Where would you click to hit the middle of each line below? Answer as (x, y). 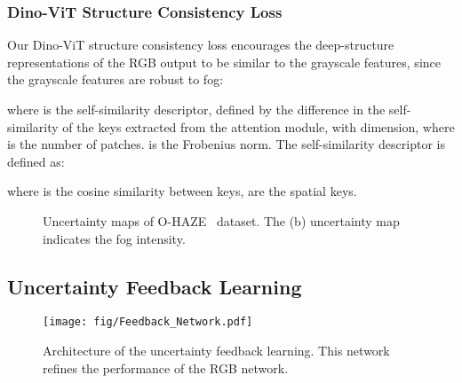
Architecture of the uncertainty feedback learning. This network (216, 351)
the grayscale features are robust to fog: (115, 79)
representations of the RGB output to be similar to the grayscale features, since (224, 62)
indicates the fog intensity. (114, 238)
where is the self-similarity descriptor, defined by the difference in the (196, 109)
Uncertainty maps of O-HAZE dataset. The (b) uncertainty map (221, 220)
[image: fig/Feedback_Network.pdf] (148, 322)
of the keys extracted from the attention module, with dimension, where (259, 126)
